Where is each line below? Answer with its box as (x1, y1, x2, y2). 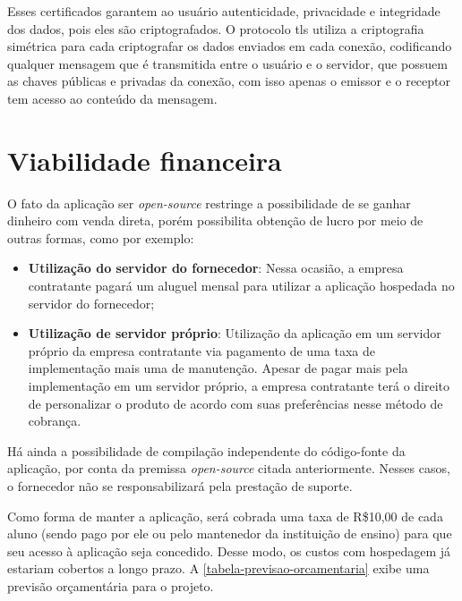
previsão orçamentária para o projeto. (7, 576, 214, 595)
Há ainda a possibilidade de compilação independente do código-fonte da (7, 441, 406, 460)
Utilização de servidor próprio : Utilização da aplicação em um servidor (28, 324, 441, 343)
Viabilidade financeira (7, 141, 282, 178)
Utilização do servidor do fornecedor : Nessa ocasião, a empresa (28, 258, 404, 277)
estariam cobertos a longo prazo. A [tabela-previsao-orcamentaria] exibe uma (7, 559, 430, 578)
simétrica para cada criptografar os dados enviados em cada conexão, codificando (7, 37, 452, 55)
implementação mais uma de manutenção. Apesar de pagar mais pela (28, 359, 408, 377)
